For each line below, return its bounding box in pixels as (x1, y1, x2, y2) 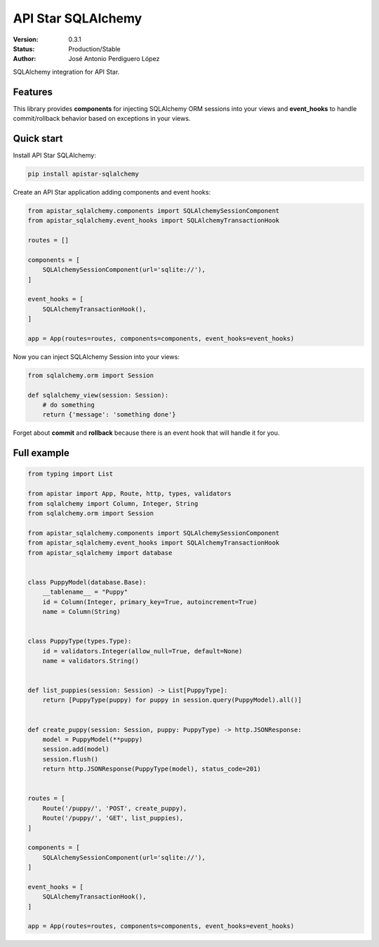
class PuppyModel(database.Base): (27, 578, 147, 586)
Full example (13, 447, 70, 459)
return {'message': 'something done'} (42, 411, 176, 419)
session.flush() (42, 755, 98, 763)
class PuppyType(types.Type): (27, 637, 132, 646)
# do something (42, 401, 95, 409)
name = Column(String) (42, 608, 121, 615)
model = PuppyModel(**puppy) (42, 736, 143, 744)
